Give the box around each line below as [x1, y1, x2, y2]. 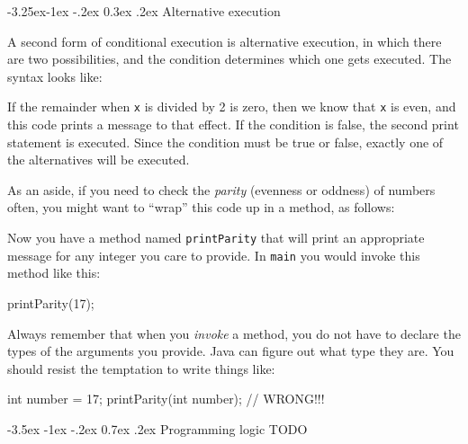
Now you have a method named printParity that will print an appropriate [7, 228, 425, 246]
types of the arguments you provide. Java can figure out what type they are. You [7, 342, 454, 360]
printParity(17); [7, 293, 94, 312]
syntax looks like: [7, 67, 103, 85]
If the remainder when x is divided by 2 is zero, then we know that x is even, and [7, 97, 456, 116]
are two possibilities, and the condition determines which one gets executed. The [7, 49, 452, 68]
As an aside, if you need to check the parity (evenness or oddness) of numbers [7, 180, 436, 199]
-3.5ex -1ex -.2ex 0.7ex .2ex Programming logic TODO [7, 419, 308, 438]
